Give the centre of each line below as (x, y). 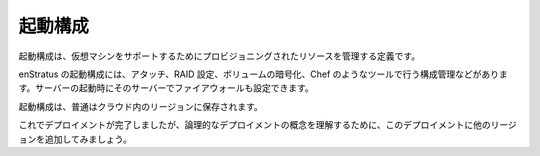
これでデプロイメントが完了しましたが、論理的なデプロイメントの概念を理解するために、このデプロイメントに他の (254, 125)
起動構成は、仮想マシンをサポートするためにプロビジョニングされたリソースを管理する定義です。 (219, 56)
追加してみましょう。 (88, 139)
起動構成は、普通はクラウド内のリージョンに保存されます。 (141, 106)
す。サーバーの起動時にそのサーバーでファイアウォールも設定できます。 (166, 88)
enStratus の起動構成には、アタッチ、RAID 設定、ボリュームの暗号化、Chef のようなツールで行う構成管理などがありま (263, 74)
